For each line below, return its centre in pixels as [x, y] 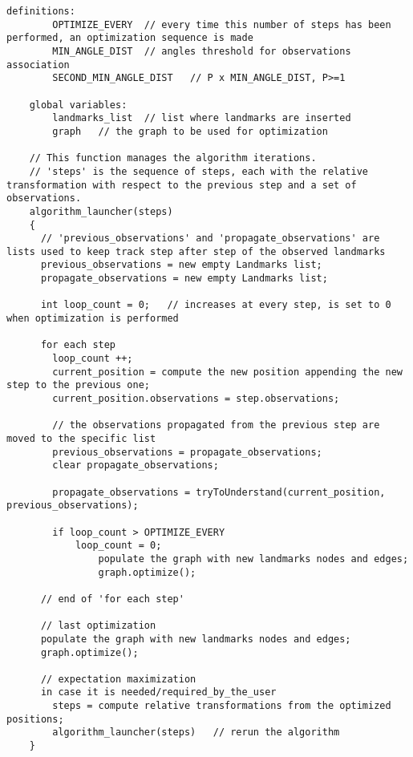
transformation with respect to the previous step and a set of [182, 185]
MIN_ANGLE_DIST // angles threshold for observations [202, 51]
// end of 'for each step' [112, 599]
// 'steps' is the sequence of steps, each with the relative [199, 171]
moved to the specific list [81, 439]
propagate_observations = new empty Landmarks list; [184, 279]
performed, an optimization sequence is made [130, 38]
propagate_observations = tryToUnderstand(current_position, [219, 492]
